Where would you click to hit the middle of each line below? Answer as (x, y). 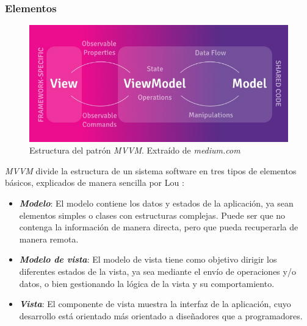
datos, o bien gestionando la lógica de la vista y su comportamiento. (147, 283)
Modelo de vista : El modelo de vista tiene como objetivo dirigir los (148, 259)
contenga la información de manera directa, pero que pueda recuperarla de (159, 227)
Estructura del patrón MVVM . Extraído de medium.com (135, 150)
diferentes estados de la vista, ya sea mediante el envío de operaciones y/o (157, 271)
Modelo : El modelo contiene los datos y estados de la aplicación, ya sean (156, 203)
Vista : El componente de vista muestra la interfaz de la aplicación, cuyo (155, 304)
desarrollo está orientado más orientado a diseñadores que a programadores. (161, 315)
